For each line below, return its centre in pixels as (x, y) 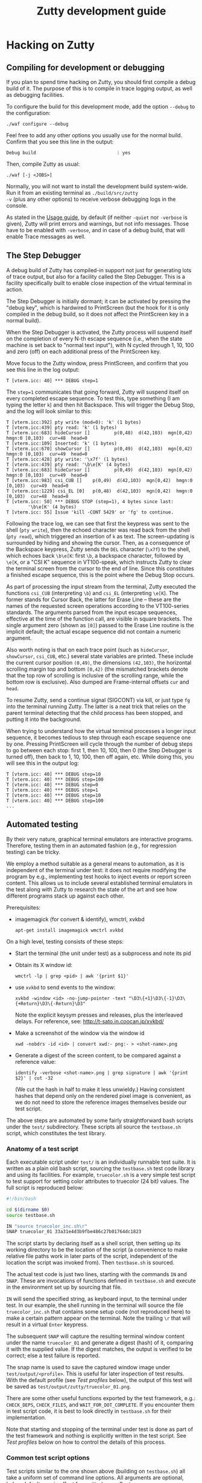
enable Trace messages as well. (46, 236)
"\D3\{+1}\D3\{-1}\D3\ (157, 998)
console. (17, 206)
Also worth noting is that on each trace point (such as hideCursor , (88, 650)
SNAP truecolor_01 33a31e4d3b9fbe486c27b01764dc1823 (74, 1232)
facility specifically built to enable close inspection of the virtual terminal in (99, 283)
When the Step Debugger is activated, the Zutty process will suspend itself (99, 332)
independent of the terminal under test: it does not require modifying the (96, 870)
